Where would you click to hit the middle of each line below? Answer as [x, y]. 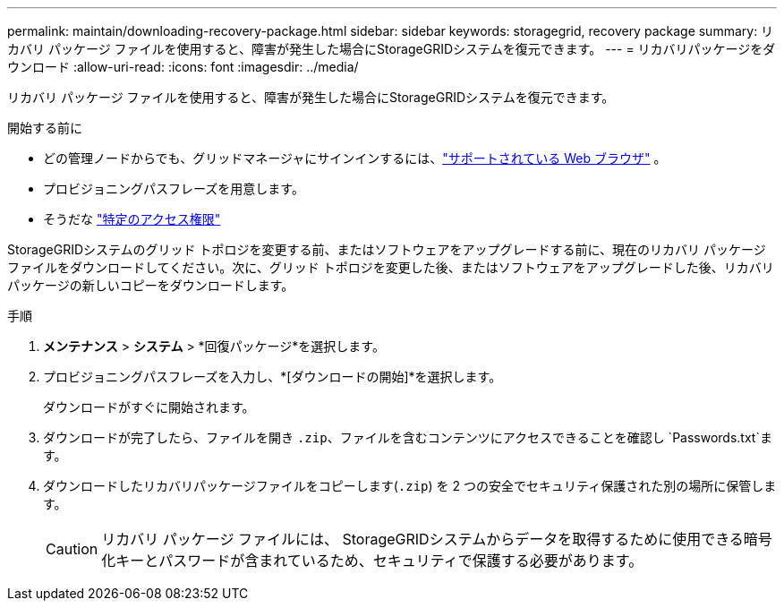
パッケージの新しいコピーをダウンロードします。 [151, 285]
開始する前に [45, 128]
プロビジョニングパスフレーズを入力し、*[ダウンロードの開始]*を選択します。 [273, 377]
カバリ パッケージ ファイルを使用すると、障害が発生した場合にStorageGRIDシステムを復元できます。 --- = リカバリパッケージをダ [392, 49]
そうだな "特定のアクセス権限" [132, 219]
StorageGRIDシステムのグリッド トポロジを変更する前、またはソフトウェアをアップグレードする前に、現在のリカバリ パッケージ [387, 249]
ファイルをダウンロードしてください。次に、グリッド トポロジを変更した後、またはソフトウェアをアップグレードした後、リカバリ [391, 267]
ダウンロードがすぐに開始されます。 [149, 407]
